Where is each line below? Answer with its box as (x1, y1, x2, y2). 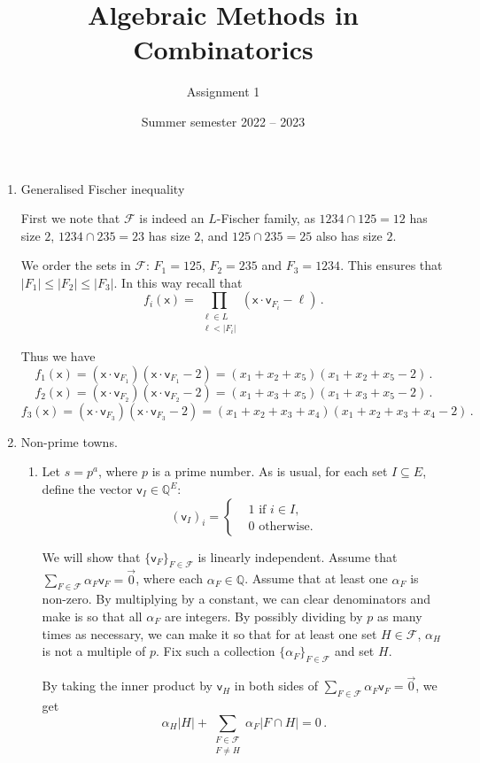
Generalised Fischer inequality (20, 179, 185, 197)
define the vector (42, 480, 133, 498)
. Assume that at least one (244, 569, 388, 588)
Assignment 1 (186, 82, 260, 101)
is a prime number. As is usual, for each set (151, 462, 388, 481)
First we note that (20, 209, 120, 227)
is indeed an (139, 209, 205, 227)
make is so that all (42, 607, 143, 626)
